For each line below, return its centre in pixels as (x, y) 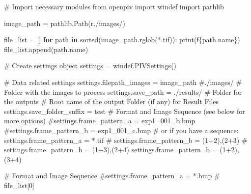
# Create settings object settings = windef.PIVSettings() (90, 66)
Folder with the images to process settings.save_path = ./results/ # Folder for (123, 92)
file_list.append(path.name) (46, 49)
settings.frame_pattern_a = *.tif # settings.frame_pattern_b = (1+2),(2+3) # (126, 140)
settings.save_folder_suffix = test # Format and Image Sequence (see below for (125, 111)
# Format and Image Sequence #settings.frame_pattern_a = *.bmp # (112, 176)
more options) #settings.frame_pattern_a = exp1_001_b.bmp (100, 121)
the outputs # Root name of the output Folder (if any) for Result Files (112, 101)
